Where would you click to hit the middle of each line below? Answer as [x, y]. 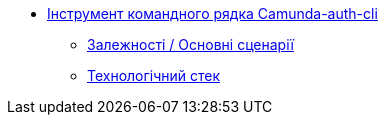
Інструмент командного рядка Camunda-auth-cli [212, 13]
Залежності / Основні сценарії [190, 44]
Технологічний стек [153, 75]
